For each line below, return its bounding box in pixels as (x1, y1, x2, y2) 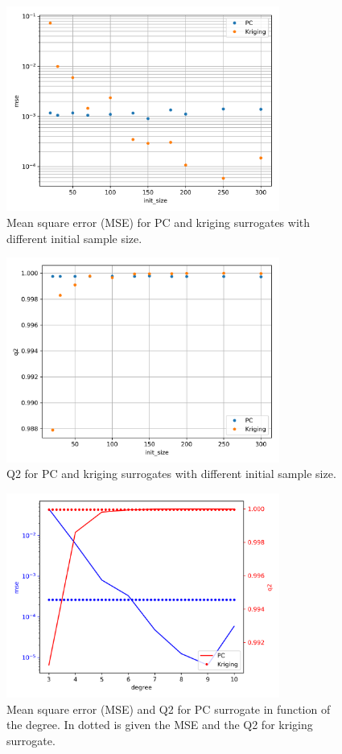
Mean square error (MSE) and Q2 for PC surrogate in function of (6, 700, 331, 717)
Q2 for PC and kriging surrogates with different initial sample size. (6, 465, 336, 482)
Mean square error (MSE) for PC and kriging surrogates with (6, 213, 311, 230)
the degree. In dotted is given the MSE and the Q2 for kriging (6, 716, 313, 733)
